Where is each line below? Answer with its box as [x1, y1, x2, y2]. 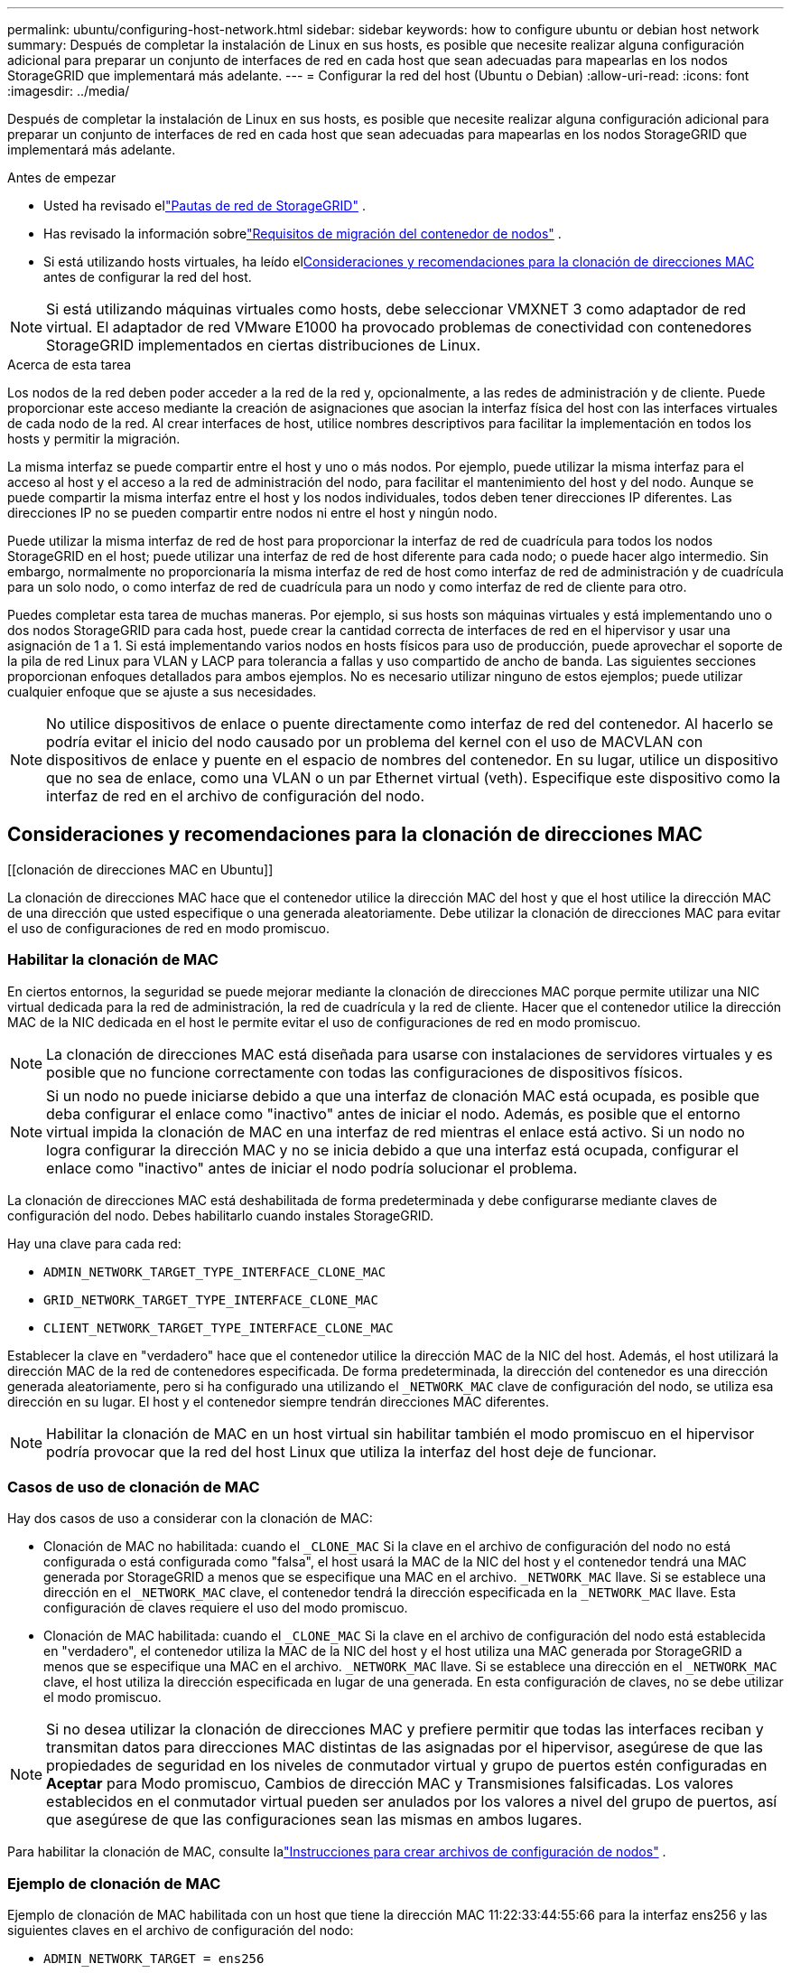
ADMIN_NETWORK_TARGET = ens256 [43, 1951, 265, 1967]
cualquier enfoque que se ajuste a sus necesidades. [7, 684, 317, 699]
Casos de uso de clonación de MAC [7, 1477, 260, 1496]
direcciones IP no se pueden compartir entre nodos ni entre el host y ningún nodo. [7, 505, 498, 520]
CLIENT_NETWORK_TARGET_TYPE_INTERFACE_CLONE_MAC [43, 1320, 394, 1335]
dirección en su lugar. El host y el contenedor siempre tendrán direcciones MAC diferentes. [7, 1393, 549, 1409]
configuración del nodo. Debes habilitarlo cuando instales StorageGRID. [7, 1207, 434, 1223]
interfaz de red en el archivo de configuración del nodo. [46, 787, 425, 805]
